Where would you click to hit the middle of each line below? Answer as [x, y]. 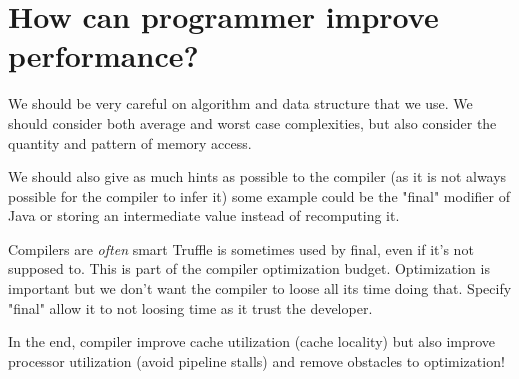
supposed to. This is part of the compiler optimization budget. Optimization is [249, 268]
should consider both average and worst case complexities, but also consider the [252, 122]
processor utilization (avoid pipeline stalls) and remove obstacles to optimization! [256, 360]
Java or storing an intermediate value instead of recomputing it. [204, 215]
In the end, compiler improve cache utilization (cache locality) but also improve [252, 341]
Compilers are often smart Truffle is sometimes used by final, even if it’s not [241, 248]
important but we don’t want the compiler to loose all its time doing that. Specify [260, 288]
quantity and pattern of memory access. [130, 142]
